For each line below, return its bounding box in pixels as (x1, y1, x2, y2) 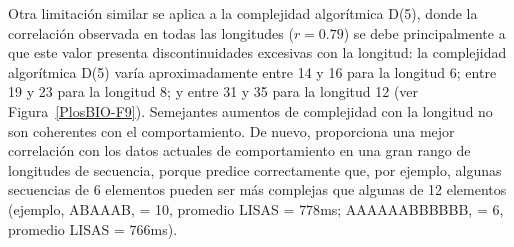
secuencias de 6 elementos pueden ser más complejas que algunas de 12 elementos (8, 179, 507, 200)
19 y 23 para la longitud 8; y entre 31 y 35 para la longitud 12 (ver (8, 81, 419, 102)
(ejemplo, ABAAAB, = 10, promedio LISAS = (8, 198, 295, 219)
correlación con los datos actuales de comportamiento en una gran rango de (8, 140, 471, 161)
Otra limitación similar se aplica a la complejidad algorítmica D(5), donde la (8, 3, 478, 23)
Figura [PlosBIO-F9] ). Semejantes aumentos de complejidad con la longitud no (8, 100, 493, 121)
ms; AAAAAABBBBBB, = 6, (320, 198, 504, 219)
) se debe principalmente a (343, 22, 506, 43)
